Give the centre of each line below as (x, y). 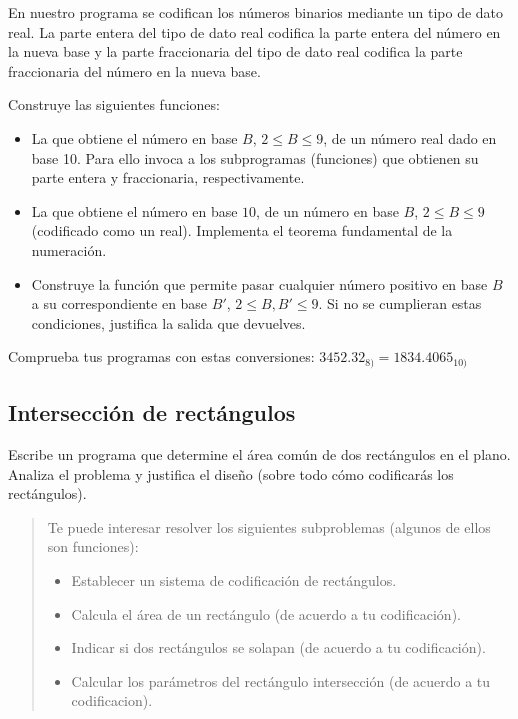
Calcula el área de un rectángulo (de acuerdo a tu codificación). (266, 613)
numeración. (69, 249)
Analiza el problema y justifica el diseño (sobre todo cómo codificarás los (231, 473)
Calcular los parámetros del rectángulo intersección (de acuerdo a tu (281, 680)
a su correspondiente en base (119, 303)
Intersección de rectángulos (152, 412)
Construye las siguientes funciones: (114, 104)
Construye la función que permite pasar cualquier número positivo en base (259, 283)
